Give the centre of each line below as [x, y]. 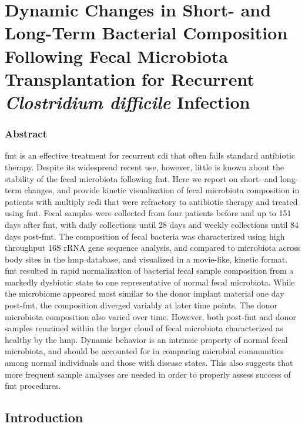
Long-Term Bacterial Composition [146, 33]
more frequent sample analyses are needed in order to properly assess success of [148, 374]
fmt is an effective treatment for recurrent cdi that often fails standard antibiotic [150, 155]
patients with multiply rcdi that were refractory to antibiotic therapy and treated [151, 201]
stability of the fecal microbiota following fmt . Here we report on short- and [141, 178]
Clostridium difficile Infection [128, 102]
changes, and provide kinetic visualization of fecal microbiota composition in [162, 190]
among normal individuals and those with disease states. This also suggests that [149, 363]
